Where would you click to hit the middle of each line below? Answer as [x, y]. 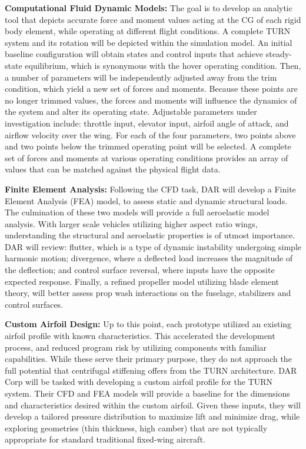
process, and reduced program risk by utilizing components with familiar [136, 347]
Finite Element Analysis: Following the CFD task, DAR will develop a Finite [150, 189]
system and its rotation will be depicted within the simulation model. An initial [149, 42]
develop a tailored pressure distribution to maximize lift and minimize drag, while [152, 416]
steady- [279, 54]
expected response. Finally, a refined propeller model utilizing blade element [142, 281]
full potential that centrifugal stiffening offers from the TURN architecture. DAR [151, 370]
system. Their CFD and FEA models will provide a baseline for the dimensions [147, 393]
